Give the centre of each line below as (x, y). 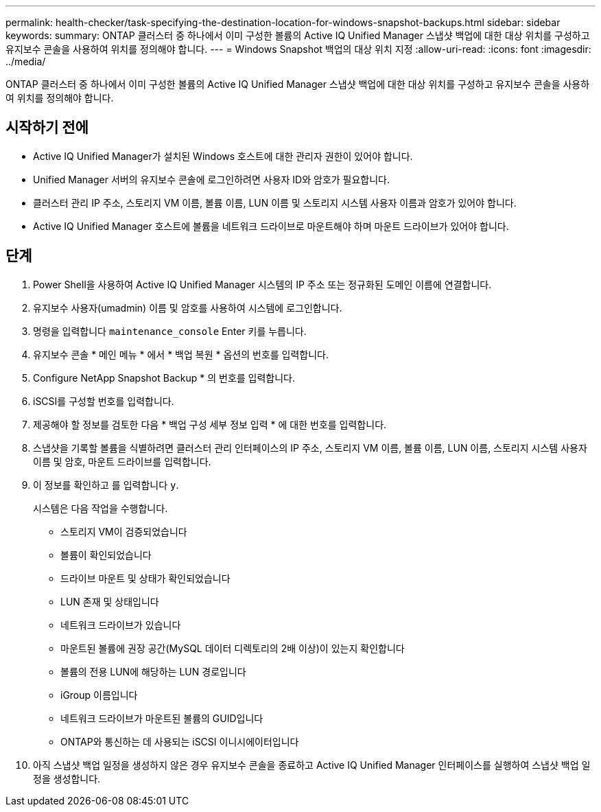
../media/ (26, 61)
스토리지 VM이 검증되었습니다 (124, 531)
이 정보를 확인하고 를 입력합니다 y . (106, 485)
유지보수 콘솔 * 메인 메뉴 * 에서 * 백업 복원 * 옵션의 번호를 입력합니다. (181, 354)
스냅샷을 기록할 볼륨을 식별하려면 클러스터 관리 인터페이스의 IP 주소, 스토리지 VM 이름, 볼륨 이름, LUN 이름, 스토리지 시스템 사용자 (310, 448)
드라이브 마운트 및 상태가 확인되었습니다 (145, 578)
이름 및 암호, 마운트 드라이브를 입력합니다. (122, 461)
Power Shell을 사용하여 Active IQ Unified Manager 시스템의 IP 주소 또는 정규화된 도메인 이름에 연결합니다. (262, 284)
